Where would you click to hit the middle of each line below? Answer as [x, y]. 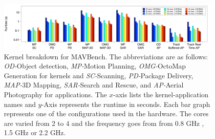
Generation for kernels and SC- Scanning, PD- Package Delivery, [99, 75]
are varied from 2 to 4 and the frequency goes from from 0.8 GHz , [104, 123]
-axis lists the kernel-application [161, 94]
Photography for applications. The [55, 94]
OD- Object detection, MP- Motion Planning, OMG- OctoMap [95, 66]
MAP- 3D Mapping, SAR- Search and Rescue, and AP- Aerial [94, 85]
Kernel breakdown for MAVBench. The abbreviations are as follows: [106, 56]
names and [20, 104]
